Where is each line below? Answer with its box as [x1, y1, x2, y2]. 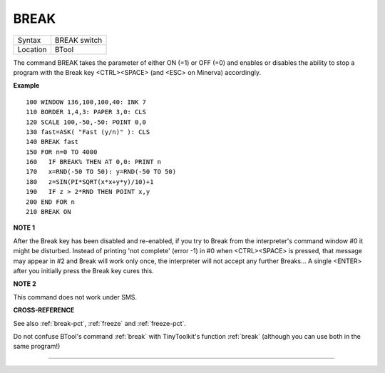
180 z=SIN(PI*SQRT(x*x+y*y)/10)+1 [26, 178, 154, 185]
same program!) [13, 342, 61, 351]
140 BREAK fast [26, 138, 79, 146]
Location [17, 44, 47, 54]
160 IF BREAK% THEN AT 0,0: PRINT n [26, 158, 162, 166]
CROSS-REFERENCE [13, 306, 75, 315]
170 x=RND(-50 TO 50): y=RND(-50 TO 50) [26, 168, 177, 176]
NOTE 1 [13, 223, 36, 232]
